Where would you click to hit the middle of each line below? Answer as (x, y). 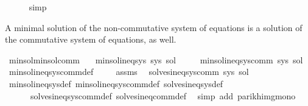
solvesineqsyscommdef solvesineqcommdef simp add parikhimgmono (163, 95)
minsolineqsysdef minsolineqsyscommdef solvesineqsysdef (116, 83)
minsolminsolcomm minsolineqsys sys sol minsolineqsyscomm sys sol (156, 59)
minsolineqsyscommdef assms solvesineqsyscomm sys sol (129, 72)
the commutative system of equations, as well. (91, 39)
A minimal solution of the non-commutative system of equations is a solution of (154, 27)
